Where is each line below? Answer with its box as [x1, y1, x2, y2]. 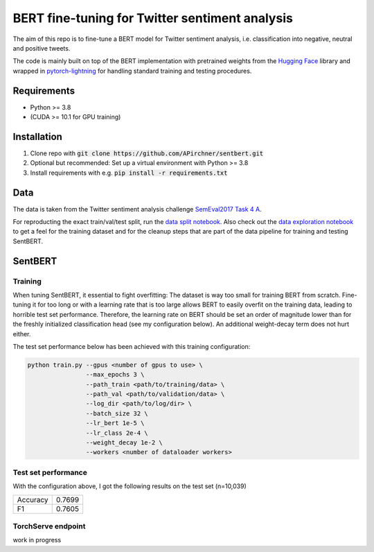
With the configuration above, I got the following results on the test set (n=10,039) [12, 482, 247, 490]
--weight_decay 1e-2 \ [85, 439, 163, 447]
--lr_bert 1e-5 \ [85, 420, 145, 427]
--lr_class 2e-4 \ [85, 429, 148, 437]
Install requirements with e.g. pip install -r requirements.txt [30, 169, 228, 177]
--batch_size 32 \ [85, 409, 148, 417]
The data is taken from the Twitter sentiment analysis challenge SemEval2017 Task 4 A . [12, 205, 262, 213]
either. [12, 329, 31, 338]
